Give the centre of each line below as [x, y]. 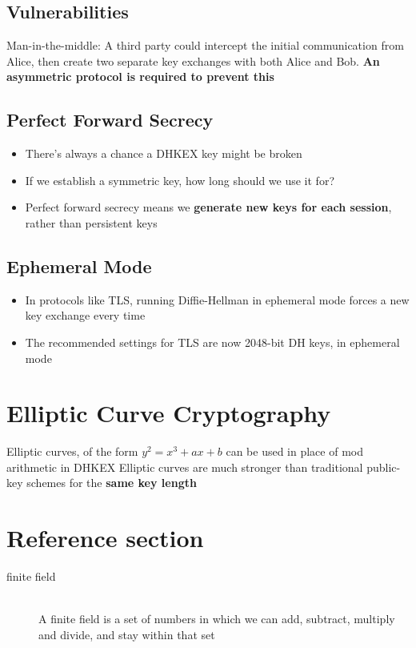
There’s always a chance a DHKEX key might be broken [164, 153]
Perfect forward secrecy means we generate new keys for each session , [208, 207]
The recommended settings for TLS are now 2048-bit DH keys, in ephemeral [212, 342]
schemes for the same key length [112, 483]
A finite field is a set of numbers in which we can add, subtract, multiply [217, 619]
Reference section [105, 538]
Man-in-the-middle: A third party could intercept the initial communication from [205, 45]
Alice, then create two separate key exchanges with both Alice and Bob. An [193, 60]
